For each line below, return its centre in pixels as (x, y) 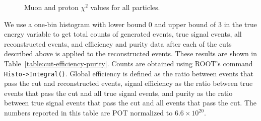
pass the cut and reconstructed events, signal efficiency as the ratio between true (128, 83)
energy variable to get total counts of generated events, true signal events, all (123, 34)
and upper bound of (185, 24)
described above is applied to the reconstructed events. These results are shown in (131, 53)
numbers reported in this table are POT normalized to (88, 112)
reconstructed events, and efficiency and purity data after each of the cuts (118, 43)
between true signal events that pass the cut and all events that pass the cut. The (130, 103)
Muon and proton (51, 7)
